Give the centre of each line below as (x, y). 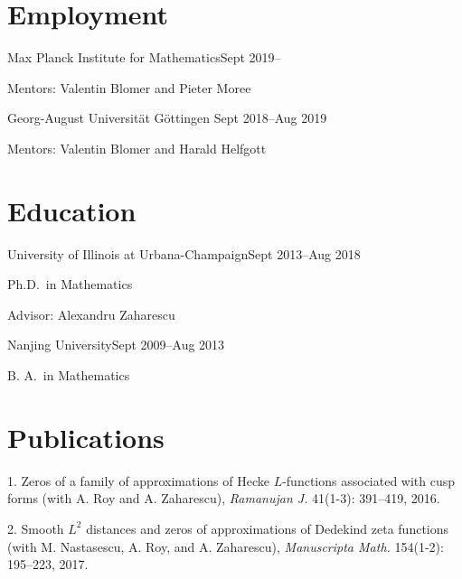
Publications (86, 437)
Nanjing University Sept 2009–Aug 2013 (116, 345)
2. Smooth (36, 528)
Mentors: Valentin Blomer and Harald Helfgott (137, 148)
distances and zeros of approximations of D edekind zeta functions (268, 528)
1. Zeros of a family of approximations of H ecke (138, 480)
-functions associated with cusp (369, 480)
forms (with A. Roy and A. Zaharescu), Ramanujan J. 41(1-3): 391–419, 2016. (224, 498)
